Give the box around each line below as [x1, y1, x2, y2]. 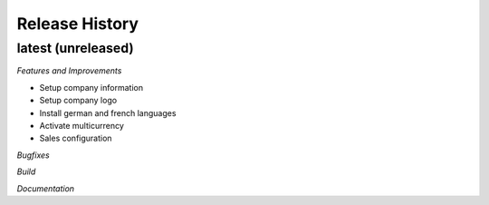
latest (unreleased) [16, 40, 135, 56]
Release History [16, 14, 139, 34]
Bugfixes [16, 150, 50, 161]
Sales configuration [39, 132, 112, 144]
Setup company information [39, 82, 144, 93]
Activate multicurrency [39, 120, 124, 131]
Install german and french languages [39, 107, 177, 118]
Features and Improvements [16, 65, 122, 76]
